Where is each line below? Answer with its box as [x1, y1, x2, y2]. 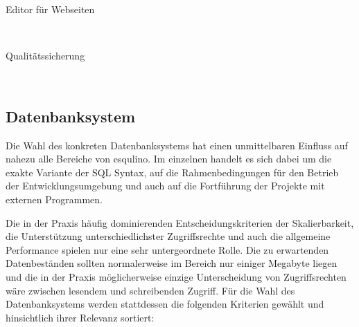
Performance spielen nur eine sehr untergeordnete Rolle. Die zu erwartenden [6, 242, 329, 256]
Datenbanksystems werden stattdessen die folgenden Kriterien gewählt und [6, 297, 324, 311]
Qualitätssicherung [6, 48, 85, 63]
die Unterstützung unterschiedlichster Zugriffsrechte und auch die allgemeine [6, 229, 331, 243]
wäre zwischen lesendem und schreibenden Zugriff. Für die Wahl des [6, 283, 295, 297]
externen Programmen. [6, 191, 103, 206]
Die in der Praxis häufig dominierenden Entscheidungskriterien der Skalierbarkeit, [6, 215, 354, 230]
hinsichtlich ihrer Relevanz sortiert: [6, 310, 155, 324]
